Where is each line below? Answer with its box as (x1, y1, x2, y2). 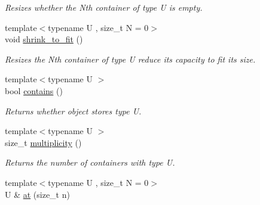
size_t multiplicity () (5, 136, 82, 148)
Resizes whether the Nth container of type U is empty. (5, 1, 203, 13)
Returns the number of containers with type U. (5, 156, 175, 169)
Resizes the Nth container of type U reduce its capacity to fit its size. (5, 52, 256, 65)
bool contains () (5, 84, 63, 97)
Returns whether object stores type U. (5, 104, 142, 117)
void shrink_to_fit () (5, 33, 83, 45)
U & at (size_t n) (5, 188, 70, 200)
